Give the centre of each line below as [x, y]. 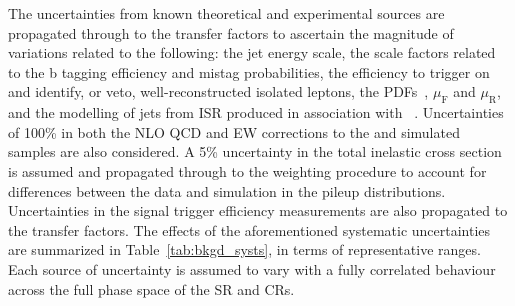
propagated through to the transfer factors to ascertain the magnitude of [231, 32]
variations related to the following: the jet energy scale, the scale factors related [252, 52]
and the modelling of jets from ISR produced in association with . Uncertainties [256, 112]
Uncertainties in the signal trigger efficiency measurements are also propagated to [258, 210]
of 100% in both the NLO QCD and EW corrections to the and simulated [234, 131]
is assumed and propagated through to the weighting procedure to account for [247, 170]
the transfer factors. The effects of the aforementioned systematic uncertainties [249, 229]
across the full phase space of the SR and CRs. [151, 288]
